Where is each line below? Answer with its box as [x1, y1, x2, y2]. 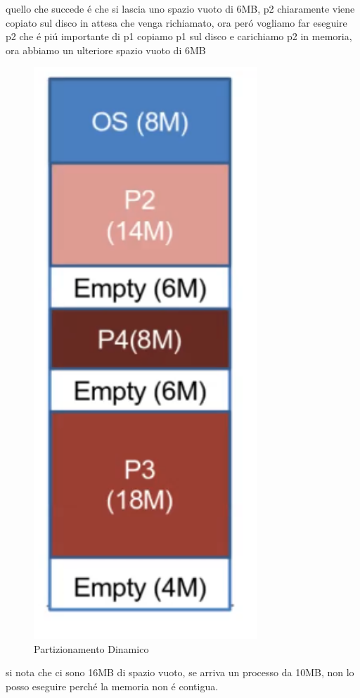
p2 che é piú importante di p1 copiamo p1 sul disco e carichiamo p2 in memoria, [6, 29, 352, 44]
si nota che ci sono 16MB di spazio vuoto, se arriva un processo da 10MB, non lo [6, 665, 354, 680]
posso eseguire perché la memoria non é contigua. [6, 679, 219, 693]
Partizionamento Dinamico [34, 641, 149, 656]
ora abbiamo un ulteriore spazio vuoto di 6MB [6, 42, 206, 57]
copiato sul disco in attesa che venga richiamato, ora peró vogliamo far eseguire [6, 15, 347, 30]
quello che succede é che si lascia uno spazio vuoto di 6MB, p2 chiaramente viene [6, 1, 355, 15]
